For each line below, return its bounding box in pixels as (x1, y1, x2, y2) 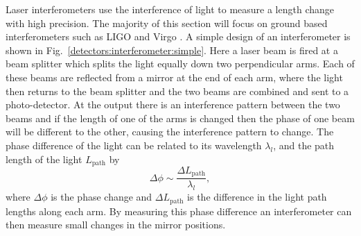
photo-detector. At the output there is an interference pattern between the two (6, 97, 340, 112)
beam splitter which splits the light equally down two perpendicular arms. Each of (6, 56, 355, 71)
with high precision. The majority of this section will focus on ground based (6, 15, 328, 30)
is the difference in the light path (187, 189, 327, 204)
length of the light (6, 151, 82, 166)
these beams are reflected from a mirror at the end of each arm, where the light (6, 69, 343, 84)
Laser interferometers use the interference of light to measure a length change (6, 2, 334, 16)
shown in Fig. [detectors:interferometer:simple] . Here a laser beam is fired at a (6, 42, 338, 57)
